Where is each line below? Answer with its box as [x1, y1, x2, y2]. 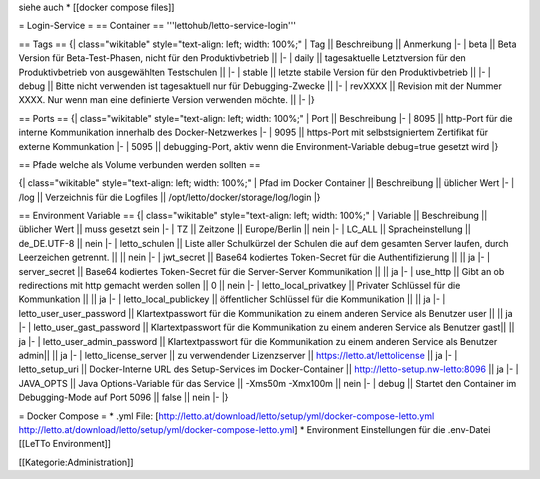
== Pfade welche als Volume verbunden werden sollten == [18, 158, 261, 170]
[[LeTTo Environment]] [18, 438, 112, 450]
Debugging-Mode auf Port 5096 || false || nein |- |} [18, 391, 229, 404]
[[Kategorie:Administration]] [18, 456, 134, 468]
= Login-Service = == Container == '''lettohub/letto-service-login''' [18, 20, 297, 32]
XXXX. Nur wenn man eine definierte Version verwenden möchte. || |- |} [18, 94, 315, 106]
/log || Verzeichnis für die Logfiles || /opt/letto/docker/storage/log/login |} [18, 191, 321, 203]
